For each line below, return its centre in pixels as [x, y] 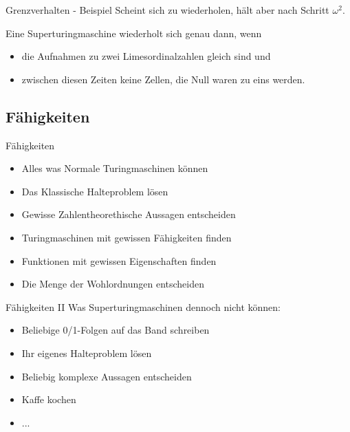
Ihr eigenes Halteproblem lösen [87, 353]
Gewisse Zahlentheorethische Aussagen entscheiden [129, 214]
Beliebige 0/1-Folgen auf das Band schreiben [116, 330]
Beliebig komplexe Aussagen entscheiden [107, 376]
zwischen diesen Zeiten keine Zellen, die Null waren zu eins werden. [163, 79]
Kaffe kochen [49, 399]
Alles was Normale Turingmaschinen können [115, 168]
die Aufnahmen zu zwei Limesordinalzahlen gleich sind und [146, 56]
